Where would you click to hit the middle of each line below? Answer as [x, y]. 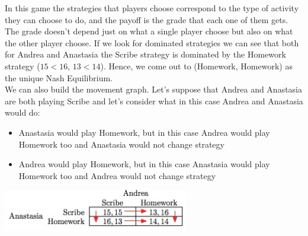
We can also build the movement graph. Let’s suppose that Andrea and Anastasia [154, 89]
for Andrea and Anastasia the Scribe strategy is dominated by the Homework [145, 54]
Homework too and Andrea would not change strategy [117, 175]
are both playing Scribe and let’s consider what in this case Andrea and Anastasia [154, 101]
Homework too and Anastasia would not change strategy [121, 144]
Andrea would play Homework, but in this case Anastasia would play [144, 164]
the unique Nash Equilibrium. [59, 77]
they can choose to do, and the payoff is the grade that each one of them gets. [147, 19]
